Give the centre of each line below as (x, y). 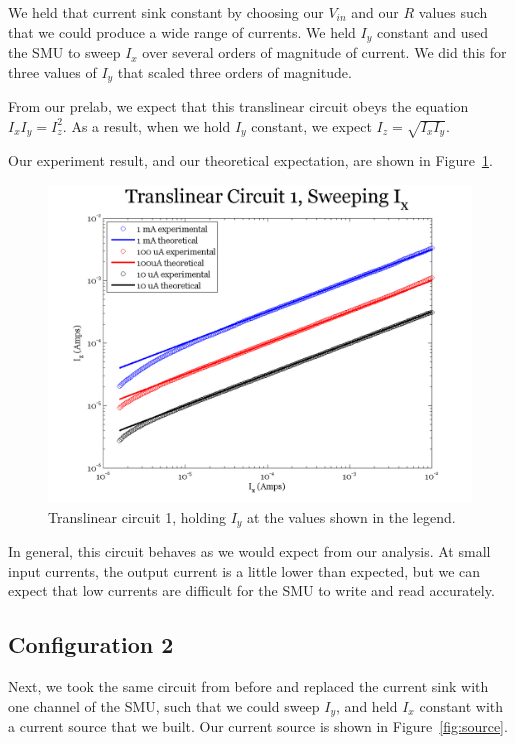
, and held (367, 705)
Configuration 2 (91, 644)
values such (453, 12)
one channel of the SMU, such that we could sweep (164, 705)
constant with (461, 705)
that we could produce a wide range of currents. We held (182, 31)
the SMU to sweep (64, 52)
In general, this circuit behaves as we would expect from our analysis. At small (249, 551)
